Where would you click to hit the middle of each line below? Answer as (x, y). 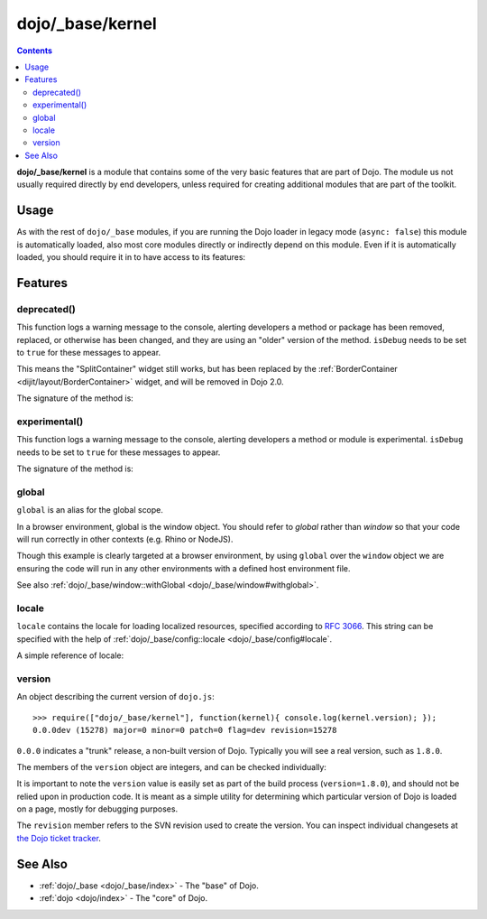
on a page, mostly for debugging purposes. (97, 809)
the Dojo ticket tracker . (59, 838)
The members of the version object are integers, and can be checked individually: (171, 766)
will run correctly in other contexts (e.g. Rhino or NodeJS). (125, 539)
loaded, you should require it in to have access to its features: (131, 257)
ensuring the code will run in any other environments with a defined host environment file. (184, 568)
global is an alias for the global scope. (90, 510)
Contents (35, 51)
